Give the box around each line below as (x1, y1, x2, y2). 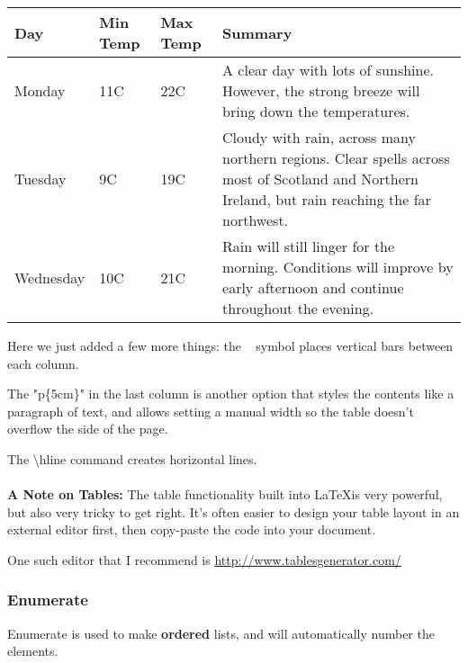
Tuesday (14, 168, 67, 189)
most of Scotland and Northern (222, 168, 419, 189)
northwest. (222, 210, 289, 230)
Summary (222, 22, 292, 43)
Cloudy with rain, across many (222, 127, 416, 148)
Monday (14, 80, 66, 101)
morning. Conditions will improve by (222, 256, 454, 277)
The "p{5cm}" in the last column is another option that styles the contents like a (7, 384, 454, 403)
